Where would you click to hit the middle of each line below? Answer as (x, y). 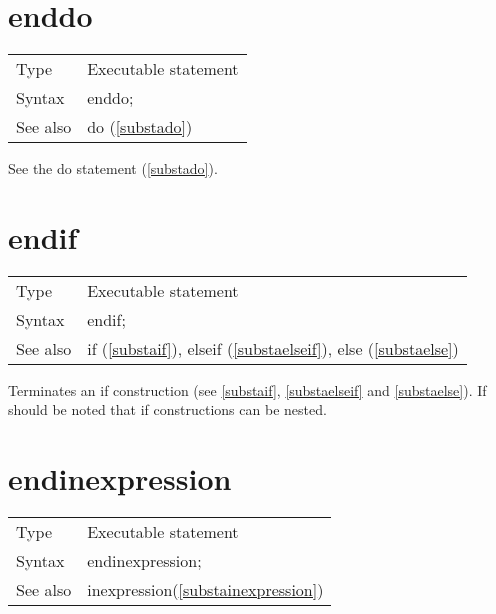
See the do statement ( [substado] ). (113, 168)
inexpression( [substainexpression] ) (205, 590)
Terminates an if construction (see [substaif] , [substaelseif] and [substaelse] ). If (247, 389)
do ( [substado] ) (140, 127)
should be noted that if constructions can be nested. (167, 409)
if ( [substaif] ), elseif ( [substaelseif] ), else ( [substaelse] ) (273, 348)
